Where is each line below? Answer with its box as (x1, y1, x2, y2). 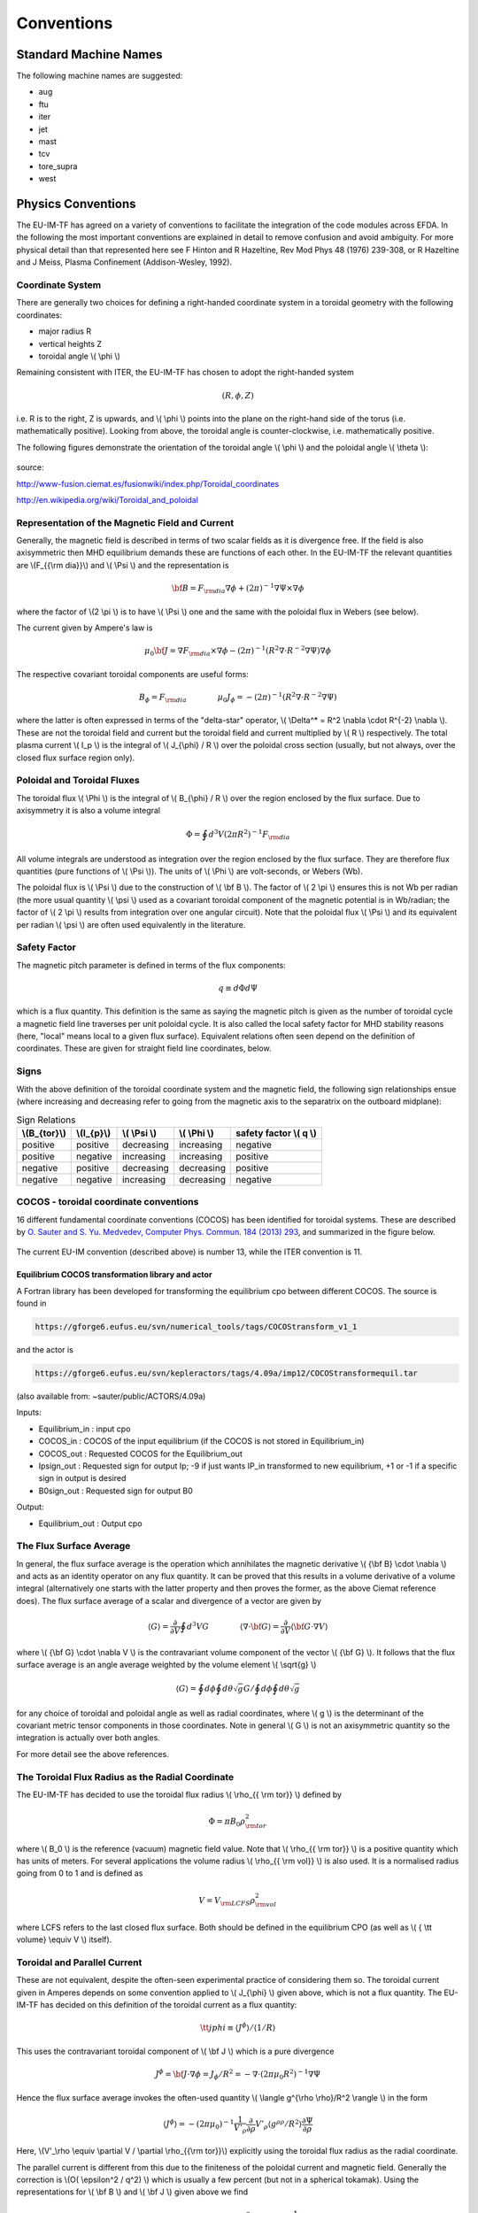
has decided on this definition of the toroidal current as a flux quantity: (40, 2000, 297, 2010)
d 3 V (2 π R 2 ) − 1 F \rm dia (208, 828, 290, 841)
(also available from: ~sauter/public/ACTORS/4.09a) (16, 1391, 206, 1401)
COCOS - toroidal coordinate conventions (16, 1196, 199, 1208)
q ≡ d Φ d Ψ (218, 983, 258, 993)
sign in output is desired (38, 1473, 127, 1484)
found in (16, 1298, 47, 1309)
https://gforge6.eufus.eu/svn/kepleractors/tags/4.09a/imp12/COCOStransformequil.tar (35, 1369, 418, 1378)
